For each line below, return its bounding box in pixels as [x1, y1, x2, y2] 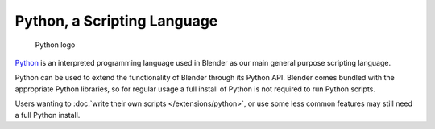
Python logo [35, 40, 76, 50]
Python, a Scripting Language [14, 12, 218, 30]
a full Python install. [14, 110, 81, 119]
